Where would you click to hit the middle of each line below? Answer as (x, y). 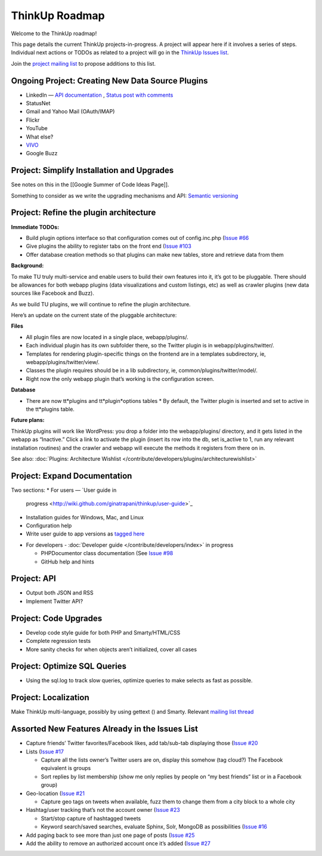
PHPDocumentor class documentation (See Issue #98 (107, 553)
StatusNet (38, 103)
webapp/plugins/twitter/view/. (63, 362)
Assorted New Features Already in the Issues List (104, 729)
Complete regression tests (58, 641)
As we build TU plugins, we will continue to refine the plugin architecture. (101, 304)
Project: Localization (50, 698)
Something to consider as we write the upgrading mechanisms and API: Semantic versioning (125, 195)
